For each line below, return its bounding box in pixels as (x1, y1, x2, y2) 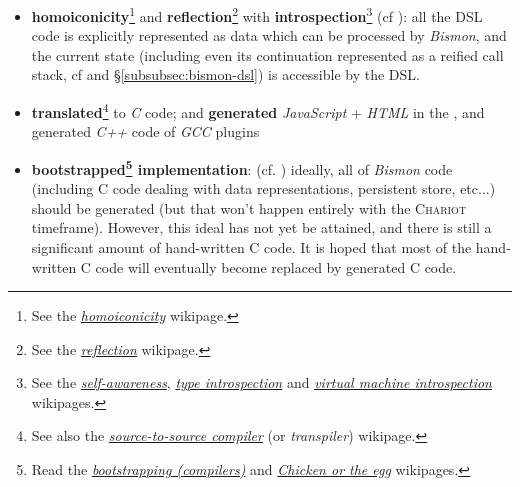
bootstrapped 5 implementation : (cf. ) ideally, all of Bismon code (31, 155, 453, 179)
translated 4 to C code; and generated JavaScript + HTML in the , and (31, 99, 485, 122)
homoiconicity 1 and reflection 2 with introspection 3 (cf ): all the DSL (31, 3, 483, 26)
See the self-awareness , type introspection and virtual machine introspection (31, 372, 492, 393)
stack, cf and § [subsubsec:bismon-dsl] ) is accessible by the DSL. (31, 64, 420, 85)
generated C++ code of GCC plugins (31, 121, 260, 142)
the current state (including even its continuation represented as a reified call (31, 44, 504, 65)
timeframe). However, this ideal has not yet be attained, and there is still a (31, 217, 492, 238)
